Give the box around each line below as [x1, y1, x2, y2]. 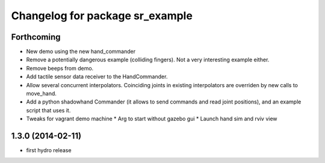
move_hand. [26, 90, 57, 97]
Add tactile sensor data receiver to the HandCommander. [26, 73, 168, 81]
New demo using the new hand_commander [26, 48, 135, 55]
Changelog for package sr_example [11, 9, 193, 22]
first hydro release [26, 147, 72, 154]
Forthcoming [11, 32, 61, 42]
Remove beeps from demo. [26, 64, 94, 72]
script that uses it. [26, 106, 71, 114]
